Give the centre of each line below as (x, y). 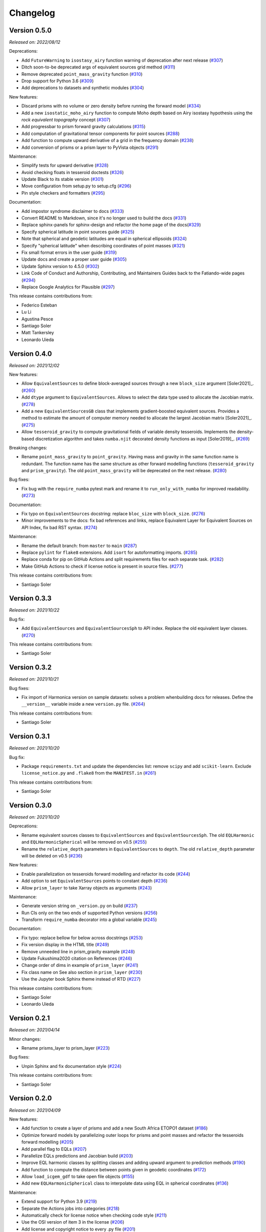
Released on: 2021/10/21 (34, 679)
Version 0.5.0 (30, 30)
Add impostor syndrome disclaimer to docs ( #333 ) (73, 211)
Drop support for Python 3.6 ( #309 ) (57, 81)
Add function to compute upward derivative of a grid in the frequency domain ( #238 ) (108, 140)
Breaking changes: (28, 447)
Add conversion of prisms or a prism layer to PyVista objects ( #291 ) (90, 147)
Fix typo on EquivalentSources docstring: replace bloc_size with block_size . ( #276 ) (113, 514)
